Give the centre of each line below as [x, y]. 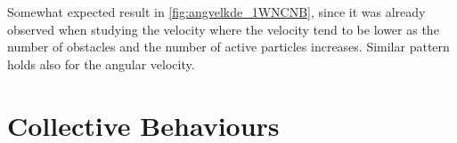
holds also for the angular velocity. [101, 64]
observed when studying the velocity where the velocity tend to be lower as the [223, 29]
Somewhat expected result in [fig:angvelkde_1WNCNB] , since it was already [216, 12]
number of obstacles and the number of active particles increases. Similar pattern [228, 47]
